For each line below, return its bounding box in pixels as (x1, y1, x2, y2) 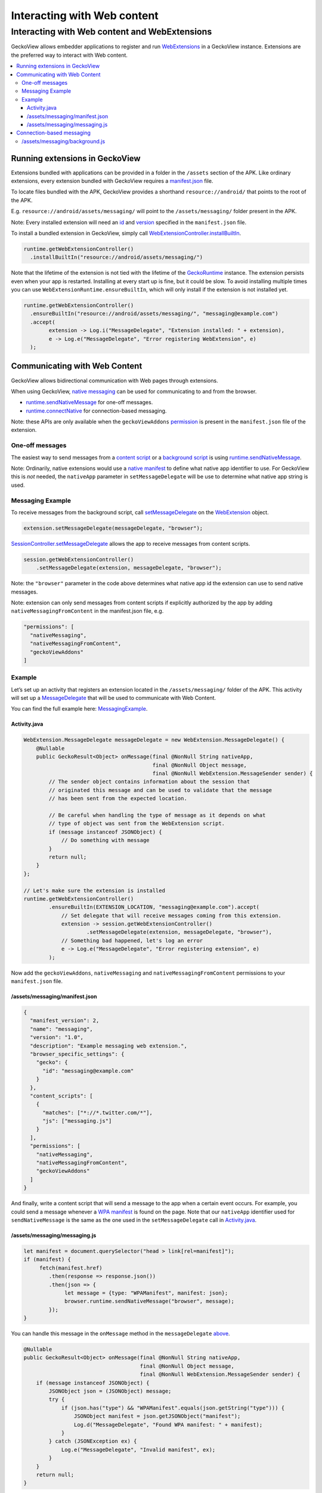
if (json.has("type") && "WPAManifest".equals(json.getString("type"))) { (61, 1404, 285, 1411)
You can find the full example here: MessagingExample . (11, 705, 148, 712)
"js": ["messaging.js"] (42, 1117, 112, 1125)
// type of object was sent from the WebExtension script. (48, 820, 225, 827)
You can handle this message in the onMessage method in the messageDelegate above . (11, 1330, 230, 1337)
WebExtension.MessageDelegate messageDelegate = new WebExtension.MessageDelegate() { (23, 736, 285, 744)
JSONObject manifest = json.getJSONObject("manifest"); (73, 1413, 241, 1420)
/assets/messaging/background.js (21, 137, 106, 145)
